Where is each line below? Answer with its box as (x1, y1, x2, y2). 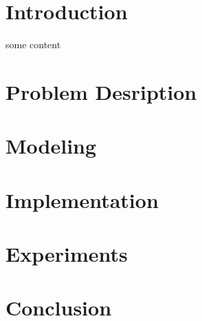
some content (5, 37, 61, 52)
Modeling (5, 132, 97, 160)
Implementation (5, 185, 159, 214)
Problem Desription (5, 77, 197, 105)
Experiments (5, 240, 128, 268)
